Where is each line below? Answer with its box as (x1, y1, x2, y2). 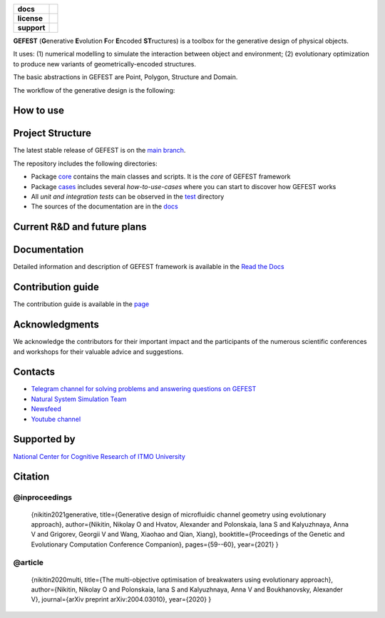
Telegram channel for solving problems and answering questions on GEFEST (31, 385, 257, 393)
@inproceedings (13, 492, 73, 502)
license (17, 14, 43, 23)
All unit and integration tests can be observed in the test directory (31, 193, 225, 201)
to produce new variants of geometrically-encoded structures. (13, 59, 196, 68)
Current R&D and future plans (13, 221, 147, 233)
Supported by (13, 433, 76, 445)
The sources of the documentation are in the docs (31, 202, 178, 211)
